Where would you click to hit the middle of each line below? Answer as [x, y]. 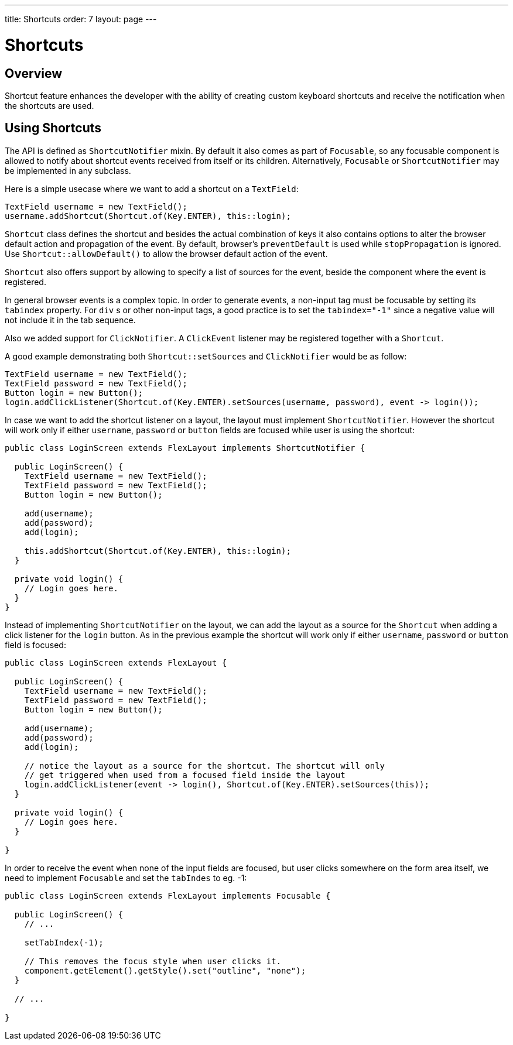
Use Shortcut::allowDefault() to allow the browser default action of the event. [166, 253]
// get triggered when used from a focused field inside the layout [185, 775]
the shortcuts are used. [49, 105]
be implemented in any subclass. [68, 170]
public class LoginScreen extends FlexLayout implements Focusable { [168, 895]
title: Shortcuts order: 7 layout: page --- [81, 19]
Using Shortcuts [53, 128]
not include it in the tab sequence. [70, 320]
